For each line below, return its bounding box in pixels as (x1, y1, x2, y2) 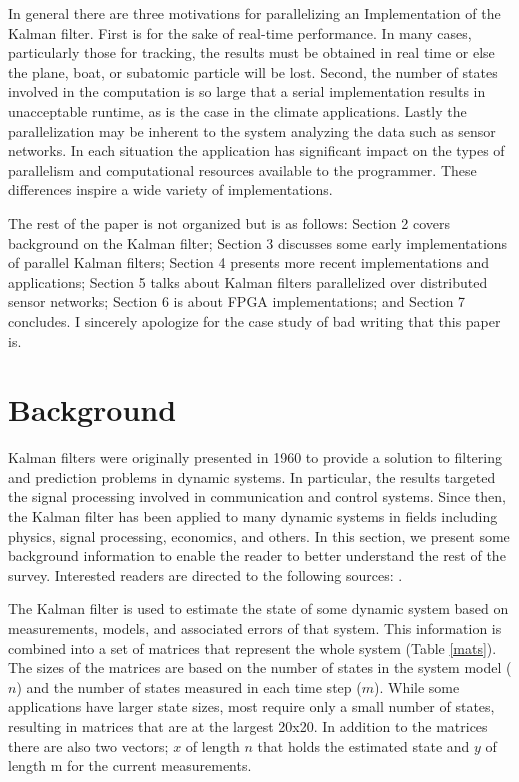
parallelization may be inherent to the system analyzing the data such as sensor (8, 120, 496, 141)
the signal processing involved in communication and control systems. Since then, (8, 486, 506, 507)
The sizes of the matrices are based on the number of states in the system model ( (8, 657, 512, 678)
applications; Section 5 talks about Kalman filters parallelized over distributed (8, 271, 488, 292)
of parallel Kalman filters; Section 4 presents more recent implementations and (8, 252, 490, 273)
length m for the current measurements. (8, 755, 252, 776)
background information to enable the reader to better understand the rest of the (8, 545, 506, 566)
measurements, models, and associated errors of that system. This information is (8, 617, 502, 638)
